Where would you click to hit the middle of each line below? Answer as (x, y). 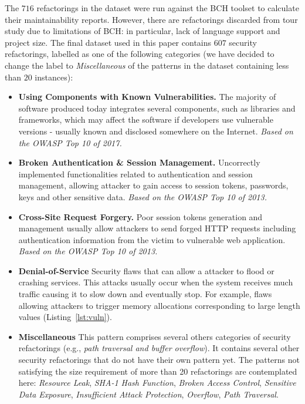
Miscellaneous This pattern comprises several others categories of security (155, 336)
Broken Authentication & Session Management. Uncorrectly (139, 162)
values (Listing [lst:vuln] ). (65, 317)
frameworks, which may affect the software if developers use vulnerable (146, 119)
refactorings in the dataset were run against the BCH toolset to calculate (168, 8)
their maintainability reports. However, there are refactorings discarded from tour (151, 19)
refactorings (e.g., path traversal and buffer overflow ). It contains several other (159, 348)
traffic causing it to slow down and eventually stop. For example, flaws (145, 294)
